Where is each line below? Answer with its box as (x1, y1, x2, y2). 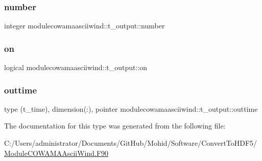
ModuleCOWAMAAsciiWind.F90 (4, 147, 109, 158)
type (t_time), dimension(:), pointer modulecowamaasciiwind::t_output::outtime (4, 103, 258, 114)
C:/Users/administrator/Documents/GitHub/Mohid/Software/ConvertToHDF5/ (4, 138, 257, 148)
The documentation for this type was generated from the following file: (4, 120, 226, 131)
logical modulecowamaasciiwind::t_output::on (4, 62, 148, 73)
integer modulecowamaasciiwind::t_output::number (4, 20, 165, 31)
